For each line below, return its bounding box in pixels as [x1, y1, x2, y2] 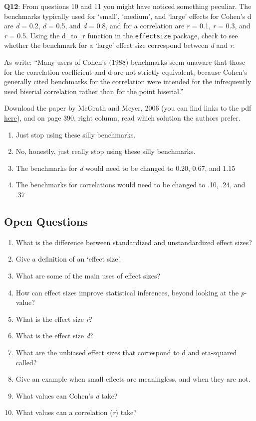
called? [15, 357, 37, 367]
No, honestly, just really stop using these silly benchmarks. [15, 146, 196, 156]
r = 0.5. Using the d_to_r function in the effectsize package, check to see [4, 30, 238, 40]
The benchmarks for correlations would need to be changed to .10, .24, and [15, 179, 246, 190]
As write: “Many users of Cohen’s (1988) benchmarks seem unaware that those [4, 57, 246, 67]
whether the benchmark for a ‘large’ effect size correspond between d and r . [4, 40, 235, 50]
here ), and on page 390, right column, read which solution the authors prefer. [4, 113, 241, 123]
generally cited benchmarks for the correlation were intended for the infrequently [4, 76, 252, 87]
